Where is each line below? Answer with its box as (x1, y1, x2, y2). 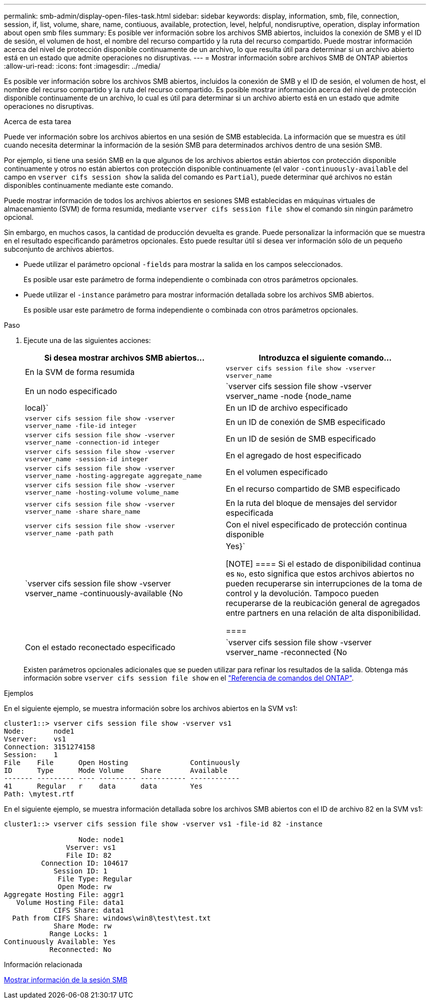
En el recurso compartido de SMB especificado (226, 484, 401, 494)
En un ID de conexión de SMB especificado (226, 417, 385, 427)
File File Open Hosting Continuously (4, 759, 240, 766)
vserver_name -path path (25, 529, 114, 537)
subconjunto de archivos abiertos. (4, 245, 114, 253)
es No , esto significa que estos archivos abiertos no (226, 569, 414, 579)
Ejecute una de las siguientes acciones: (24, 336, 151, 344)
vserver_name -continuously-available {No (25, 588, 183, 598)
